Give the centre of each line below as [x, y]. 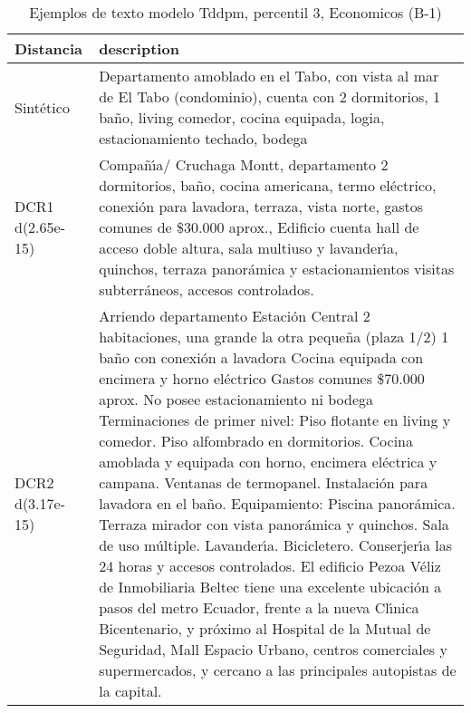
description [139, 48]
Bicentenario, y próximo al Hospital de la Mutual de [265, 628]
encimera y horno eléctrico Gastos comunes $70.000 [262, 378]
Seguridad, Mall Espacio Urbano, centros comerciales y [273, 649]
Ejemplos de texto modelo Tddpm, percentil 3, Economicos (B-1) [235, 12]
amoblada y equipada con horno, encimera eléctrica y [268, 462]
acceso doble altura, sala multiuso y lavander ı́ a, [249, 248]
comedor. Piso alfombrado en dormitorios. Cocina [256, 441]
